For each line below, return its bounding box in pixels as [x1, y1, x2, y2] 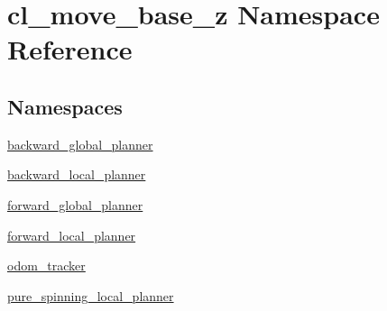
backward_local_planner [7, 165, 146, 184]
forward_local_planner [7, 225, 136, 244]
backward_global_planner [7, 134, 153, 153]
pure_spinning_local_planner [7, 286, 174, 305]
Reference [7, 31, 133, 68]
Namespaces [7, 92, 123, 120]
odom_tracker [7, 256, 86, 275]
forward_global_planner [7, 195, 143, 214]
